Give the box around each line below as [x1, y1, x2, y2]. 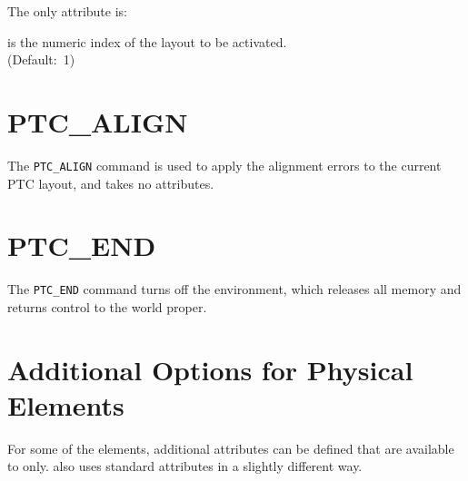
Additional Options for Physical [7, 350, 413, 388]
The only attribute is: [7, 2, 127, 20]
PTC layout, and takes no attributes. [7, 173, 214, 192]
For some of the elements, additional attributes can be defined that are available [7, 438, 454, 457]
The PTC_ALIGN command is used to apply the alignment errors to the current [7, 155, 442, 174]
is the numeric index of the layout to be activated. [7, 32, 287, 51]
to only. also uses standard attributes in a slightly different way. [7, 456, 363, 476]
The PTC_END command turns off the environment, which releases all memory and [7, 280, 462, 299]
